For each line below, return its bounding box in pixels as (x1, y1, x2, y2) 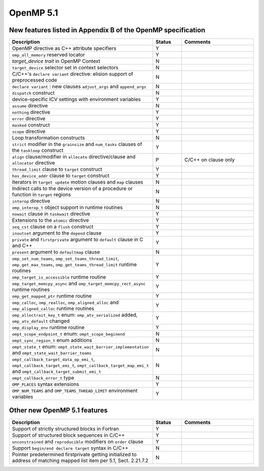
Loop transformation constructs (12, 134, 85, 141)
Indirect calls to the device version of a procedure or (12, 185, 133, 192)
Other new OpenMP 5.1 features (9, 406, 108, 415)
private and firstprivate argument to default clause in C (12, 236, 144, 243)
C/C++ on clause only (184, 156, 235, 163)
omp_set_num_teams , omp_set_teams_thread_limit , (12, 255, 120, 262)
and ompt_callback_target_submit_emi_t (12, 368, 101, 375)
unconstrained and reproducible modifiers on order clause (12, 438, 144, 445)
